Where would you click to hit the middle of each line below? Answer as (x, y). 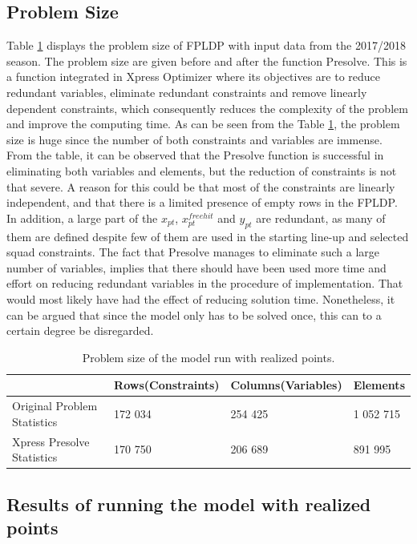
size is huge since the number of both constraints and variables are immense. (194, 139)
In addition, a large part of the (82, 218)
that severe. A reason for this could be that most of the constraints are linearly (201, 186)
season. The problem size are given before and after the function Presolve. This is (207, 60)
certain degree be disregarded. (80, 330)
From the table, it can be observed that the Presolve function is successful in (195, 155)
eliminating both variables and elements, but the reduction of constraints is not (202, 170)
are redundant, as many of (321, 218)
